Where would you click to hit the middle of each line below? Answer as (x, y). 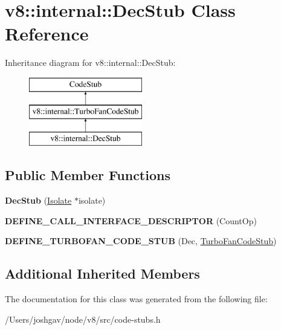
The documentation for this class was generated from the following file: (136, 299)
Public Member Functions (88, 175)
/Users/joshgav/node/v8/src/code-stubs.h (83, 319)
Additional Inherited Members (102, 273)
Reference (47, 34)
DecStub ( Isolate (38, 200)
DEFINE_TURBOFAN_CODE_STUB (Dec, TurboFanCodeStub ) (141, 241)
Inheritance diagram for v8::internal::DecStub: (90, 63)
